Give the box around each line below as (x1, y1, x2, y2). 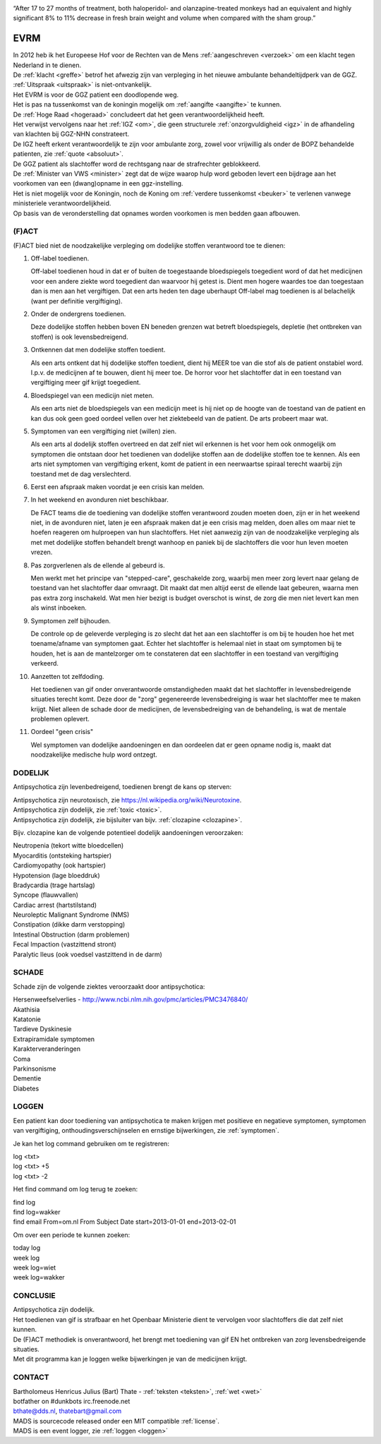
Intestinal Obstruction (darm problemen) (13, 930, 130, 939)
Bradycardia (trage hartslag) (13, 881, 95, 889)
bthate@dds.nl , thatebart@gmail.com (13, 1407, 122, 1415)
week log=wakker (13, 1273, 65, 1282)
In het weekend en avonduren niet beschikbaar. (30, 495, 169, 504)
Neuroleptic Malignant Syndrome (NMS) (13, 910, 130, 919)
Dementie (13, 1074, 42, 1083)
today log (13, 1244, 41, 1252)
